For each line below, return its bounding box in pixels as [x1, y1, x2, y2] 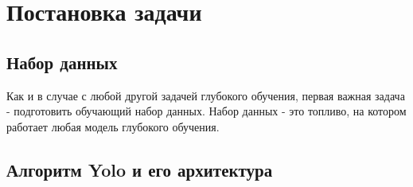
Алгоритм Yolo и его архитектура [6, 157, 273, 181]
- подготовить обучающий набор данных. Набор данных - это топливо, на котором [6, 103, 407, 119]
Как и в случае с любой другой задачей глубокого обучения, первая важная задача [6, 87, 405, 103]
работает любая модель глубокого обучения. [6, 118, 220, 134]
